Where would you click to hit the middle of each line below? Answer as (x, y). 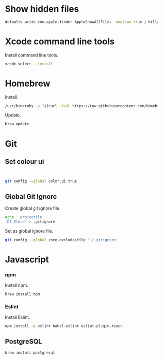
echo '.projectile (24, 217)
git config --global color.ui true (41, 181)
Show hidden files (42, 9)
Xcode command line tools (60, 41)
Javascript (27, 259)
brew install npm (23, 294)
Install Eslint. (18, 317)
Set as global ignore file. (29, 231)
